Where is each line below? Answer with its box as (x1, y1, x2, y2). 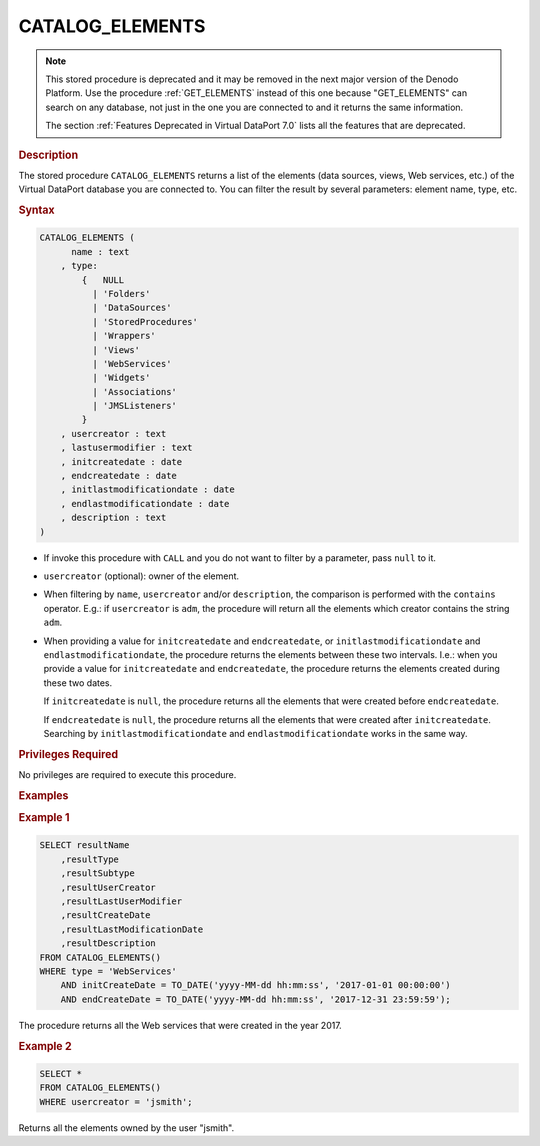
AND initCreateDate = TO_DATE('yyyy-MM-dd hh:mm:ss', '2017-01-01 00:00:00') (60, 980, 452, 991)
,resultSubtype (60, 868, 135, 879)
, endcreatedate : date (60, 470, 177, 482)
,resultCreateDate (60, 910, 151, 921)
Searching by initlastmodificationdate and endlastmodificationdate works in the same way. (43, 727, 469, 739)
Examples (18, 788, 69, 802)
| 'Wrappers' (91, 330, 157, 342)
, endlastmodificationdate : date (60, 498, 230, 509)
